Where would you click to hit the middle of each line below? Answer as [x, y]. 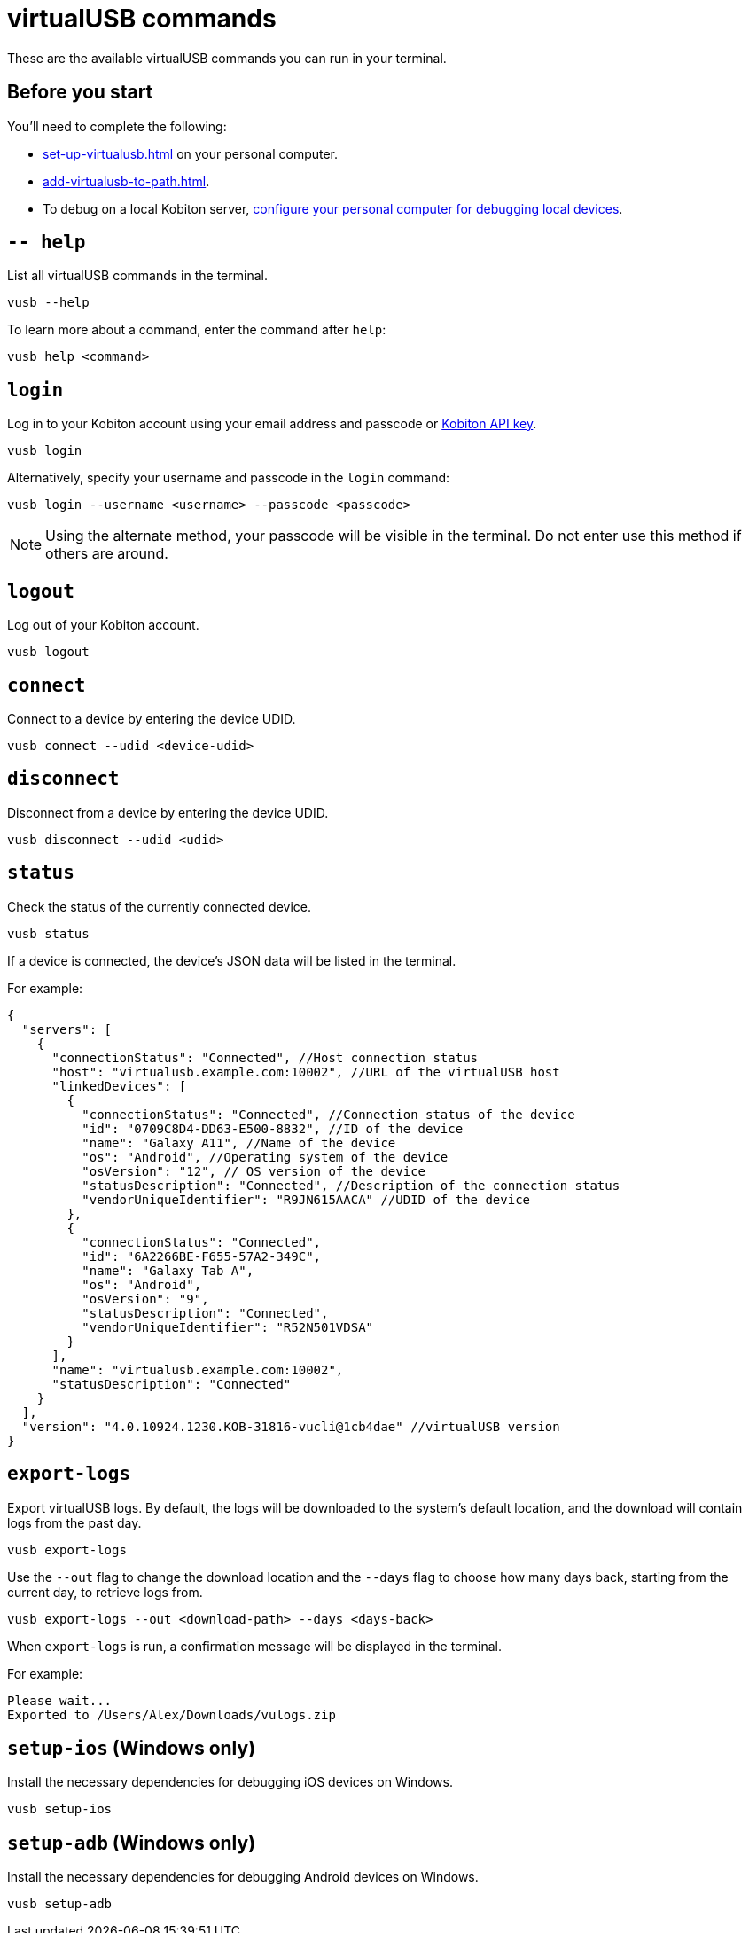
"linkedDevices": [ [119, 1086]
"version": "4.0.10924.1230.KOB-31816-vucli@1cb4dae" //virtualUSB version [291, 1426]
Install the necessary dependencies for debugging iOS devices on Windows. [230, 1782]
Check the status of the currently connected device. [160, 906]
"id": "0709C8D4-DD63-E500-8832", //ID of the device [273, 1128]
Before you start [80, 92]
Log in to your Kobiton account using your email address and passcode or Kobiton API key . [272, 424]
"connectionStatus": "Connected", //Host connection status [265, 1057]
